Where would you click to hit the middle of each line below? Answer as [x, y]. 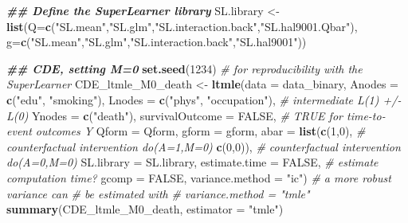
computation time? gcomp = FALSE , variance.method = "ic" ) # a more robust [199, 177]
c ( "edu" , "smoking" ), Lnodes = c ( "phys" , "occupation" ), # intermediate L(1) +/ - [204, 99]
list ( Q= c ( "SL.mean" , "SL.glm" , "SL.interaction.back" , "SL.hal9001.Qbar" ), [182, 26]
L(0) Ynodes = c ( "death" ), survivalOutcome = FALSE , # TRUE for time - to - [196, 115]
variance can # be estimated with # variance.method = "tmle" [158, 193]
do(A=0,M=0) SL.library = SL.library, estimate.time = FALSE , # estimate [192, 162]
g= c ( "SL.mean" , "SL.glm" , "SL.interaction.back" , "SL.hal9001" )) [157, 42]
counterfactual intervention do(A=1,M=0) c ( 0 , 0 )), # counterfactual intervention [204, 146]
